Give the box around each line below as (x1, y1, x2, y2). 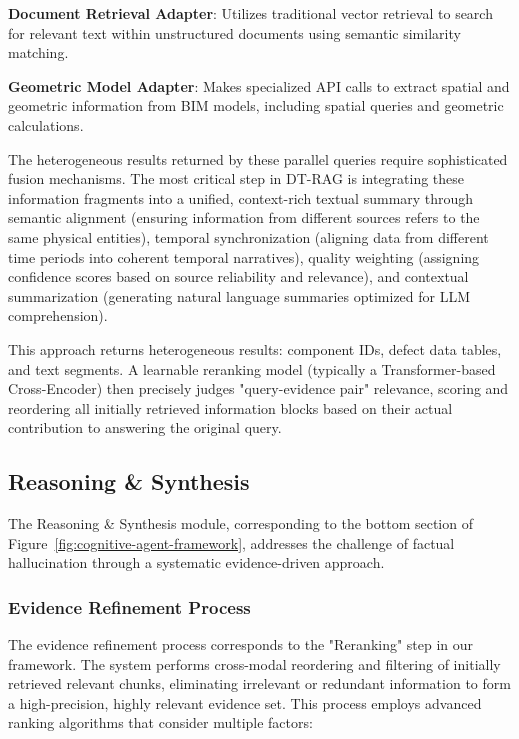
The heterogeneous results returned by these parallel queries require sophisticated (8, 148, 508, 169)
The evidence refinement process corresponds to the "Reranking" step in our (8, 634, 474, 655)
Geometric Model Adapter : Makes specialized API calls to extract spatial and (8, 75, 510, 96)
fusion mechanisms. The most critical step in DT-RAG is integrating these (8, 168, 465, 189)
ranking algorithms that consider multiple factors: (8, 712, 313, 733)
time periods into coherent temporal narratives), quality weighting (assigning (8, 246, 480, 267)
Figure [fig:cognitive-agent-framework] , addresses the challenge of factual (8, 532, 455, 553)
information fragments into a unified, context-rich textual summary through (8, 187, 474, 208)
